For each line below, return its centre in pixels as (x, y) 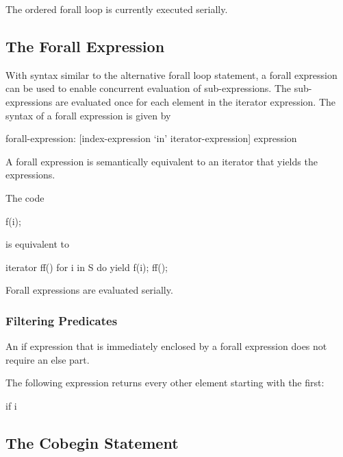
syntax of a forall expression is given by (88, 115)
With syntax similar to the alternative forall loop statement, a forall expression (171, 74)
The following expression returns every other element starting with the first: (165, 383)
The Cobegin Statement (92, 442)
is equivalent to (38, 244)
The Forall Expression (85, 46)
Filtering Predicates (62, 320)
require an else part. (48, 359)
